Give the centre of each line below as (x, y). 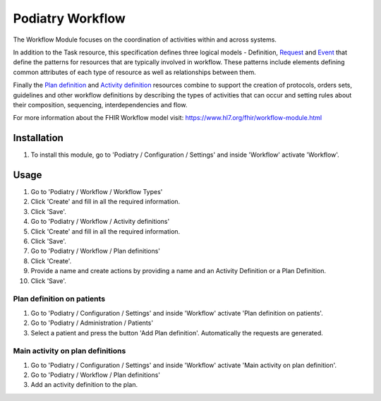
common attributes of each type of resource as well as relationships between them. (135, 72)
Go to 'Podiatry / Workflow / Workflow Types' (97, 192)
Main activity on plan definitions (69, 351)
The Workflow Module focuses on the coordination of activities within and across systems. (145, 40)
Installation (38, 138)
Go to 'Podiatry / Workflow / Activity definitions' (100, 222)
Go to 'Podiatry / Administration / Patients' (92, 323)
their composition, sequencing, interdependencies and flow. (100, 104)
